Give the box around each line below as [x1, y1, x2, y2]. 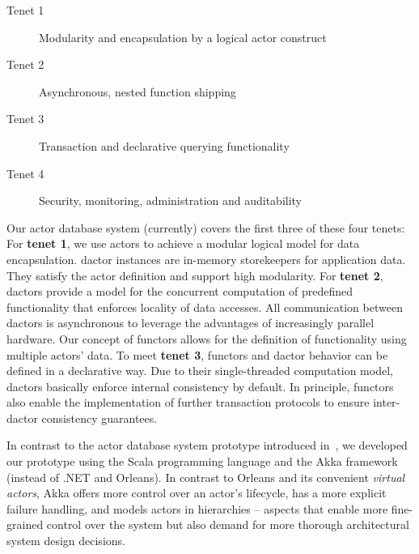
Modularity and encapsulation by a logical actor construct [39, 28, 327, 45]
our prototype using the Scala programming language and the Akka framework [6, 453, 398, 470]
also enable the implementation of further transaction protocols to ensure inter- [6, 394, 400, 411]
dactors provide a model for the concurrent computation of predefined [6, 283, 353, 300]
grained [6, 516, 44, 533]
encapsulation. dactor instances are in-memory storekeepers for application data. [6, 250, 406, 267]
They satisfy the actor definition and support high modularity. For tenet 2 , [6, 266, 383, 283]
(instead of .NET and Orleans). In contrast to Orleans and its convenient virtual [6, 468, 405, 485]
